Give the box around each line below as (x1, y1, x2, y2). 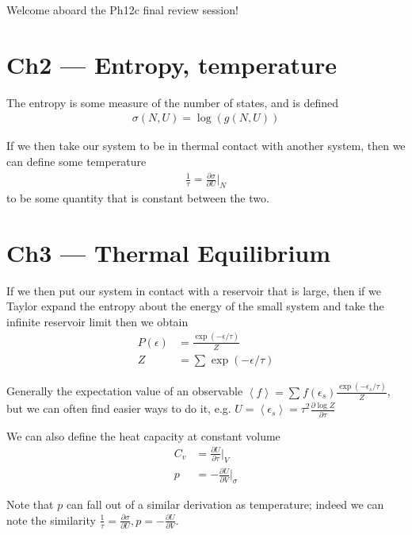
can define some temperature (6, 152, 147, 169)
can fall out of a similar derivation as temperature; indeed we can (66, 496, 384, 513)
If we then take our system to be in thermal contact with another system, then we (6, 137, 406, 154)
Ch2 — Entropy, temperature (6, 48, 337, 80)
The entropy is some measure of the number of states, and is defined (6, 94, 338, 110)
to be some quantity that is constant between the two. (6, 189, 269, 206)
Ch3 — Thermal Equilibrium (6, 236, 331, 268)
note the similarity (6, 511, 96, 528)
